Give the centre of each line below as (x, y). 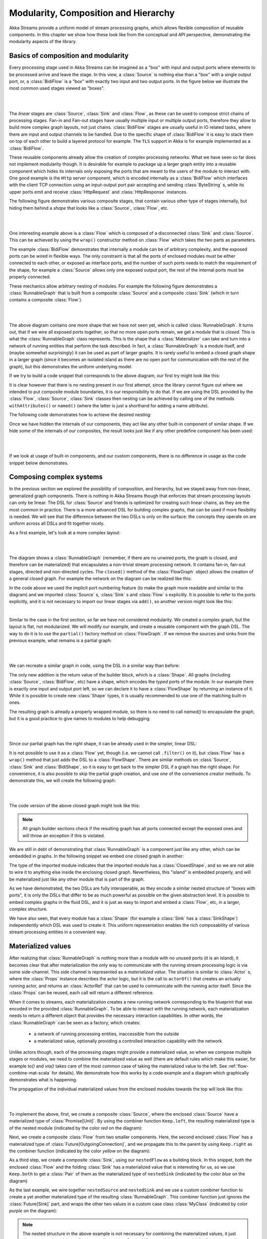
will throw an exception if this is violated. (64, 836)
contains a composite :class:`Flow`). (46, 300)
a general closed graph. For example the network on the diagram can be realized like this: (100, 579)
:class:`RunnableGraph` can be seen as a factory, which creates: (75, 1022)
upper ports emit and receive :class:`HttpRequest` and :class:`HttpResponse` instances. (98, 192)
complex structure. (28, 909)
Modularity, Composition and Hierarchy (92, 13)
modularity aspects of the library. (43, 42)
